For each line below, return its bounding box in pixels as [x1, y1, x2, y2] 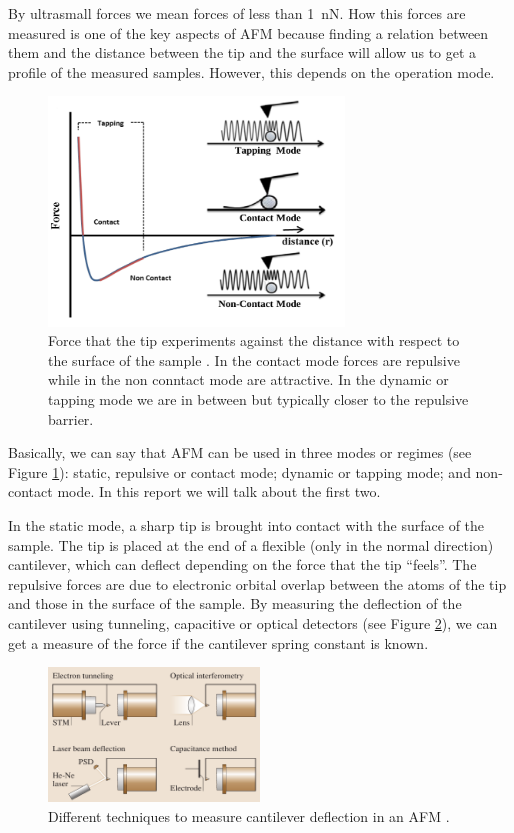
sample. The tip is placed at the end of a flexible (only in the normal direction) [8, 534, 494, 555]
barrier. [48, 408, 94, 429]
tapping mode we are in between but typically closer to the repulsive [48, 389, 469, 410]
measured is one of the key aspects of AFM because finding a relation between [8, 22, 489, 43]
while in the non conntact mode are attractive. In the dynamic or [48, 369, 449, 390]
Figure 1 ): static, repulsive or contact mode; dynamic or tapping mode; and [8, 461, 471, 482]
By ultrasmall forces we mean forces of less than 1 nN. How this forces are [8, 3, 466, 23]
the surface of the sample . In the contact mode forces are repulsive [48, 349, 460, 370]
